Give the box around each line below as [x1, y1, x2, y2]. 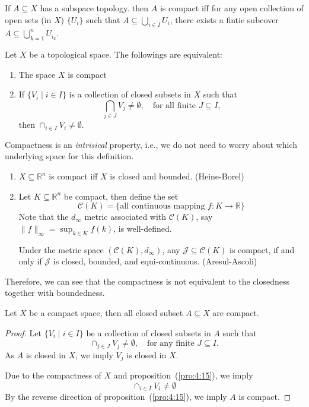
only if [18, 255, 42, 267]
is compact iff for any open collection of [160, 2, 304, 14]
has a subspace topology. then [40, 2, 149, 14]
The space [18, 68, 56, 80]
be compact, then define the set [63, 190, 179, 202]
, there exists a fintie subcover [170, 13, 279, 26]
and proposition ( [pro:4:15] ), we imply [113, 369, 253, 381]
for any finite [146, 339, 195, 348]
